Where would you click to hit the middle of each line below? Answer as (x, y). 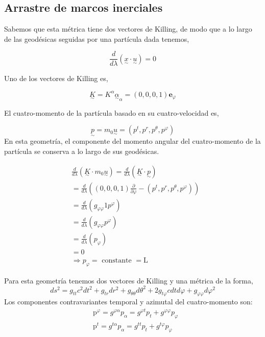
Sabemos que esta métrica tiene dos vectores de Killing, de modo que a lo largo (128, 29)
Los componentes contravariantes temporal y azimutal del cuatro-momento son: (128, 302)
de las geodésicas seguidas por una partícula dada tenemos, (97, 38)
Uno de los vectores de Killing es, (56, 78)
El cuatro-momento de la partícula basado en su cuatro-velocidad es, (112, 112)
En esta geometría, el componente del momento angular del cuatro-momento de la (132, 141)
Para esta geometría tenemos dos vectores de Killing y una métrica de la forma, (129, 280)
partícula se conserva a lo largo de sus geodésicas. (82, 151)
